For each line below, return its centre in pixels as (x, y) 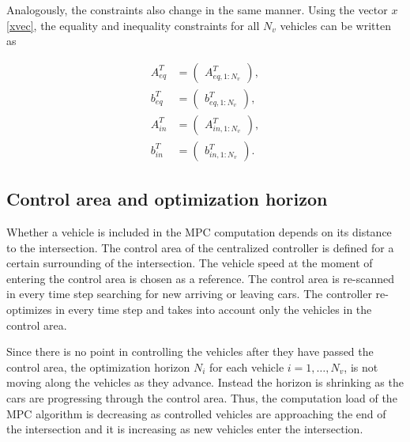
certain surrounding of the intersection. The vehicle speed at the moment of (190, 263)
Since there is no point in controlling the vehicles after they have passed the (190, 351)
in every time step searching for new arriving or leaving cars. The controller (189, 294)
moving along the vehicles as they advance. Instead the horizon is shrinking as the (205, 382)
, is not (361, 366)
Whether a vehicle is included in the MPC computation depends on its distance (199, 232)
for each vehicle (247, 366)
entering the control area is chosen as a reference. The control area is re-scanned (201, 278)
